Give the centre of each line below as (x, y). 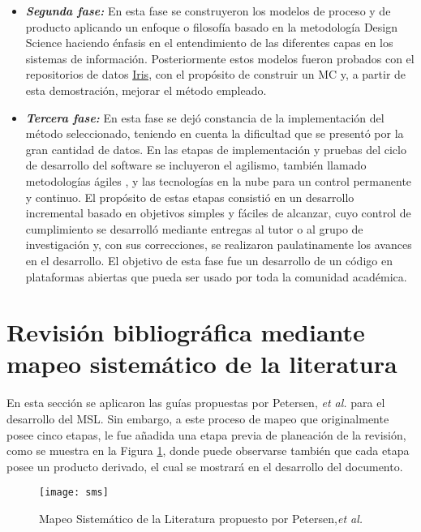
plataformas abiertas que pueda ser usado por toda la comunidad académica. (216, 276)
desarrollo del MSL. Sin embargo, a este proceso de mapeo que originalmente (198, 418)
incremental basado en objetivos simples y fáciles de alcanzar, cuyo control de (218, 213)
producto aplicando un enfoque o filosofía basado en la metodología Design (212, 26)
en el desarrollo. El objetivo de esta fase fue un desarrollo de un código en (209, 260)
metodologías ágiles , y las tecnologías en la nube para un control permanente (219, 180)
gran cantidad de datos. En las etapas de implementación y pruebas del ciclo (216, 149)
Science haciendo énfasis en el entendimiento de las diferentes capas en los (209, 43)
